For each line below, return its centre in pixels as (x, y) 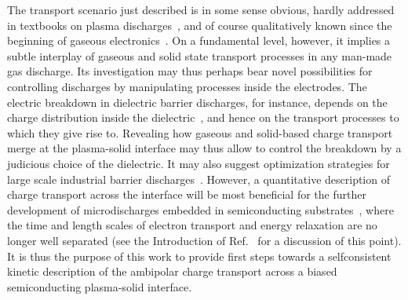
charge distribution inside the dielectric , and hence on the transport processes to (203, 117)
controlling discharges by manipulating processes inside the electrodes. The (187, 86)
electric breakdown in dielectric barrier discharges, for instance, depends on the (197, 102)
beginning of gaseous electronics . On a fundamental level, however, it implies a (199, 40)
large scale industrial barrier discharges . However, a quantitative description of (199, 179)
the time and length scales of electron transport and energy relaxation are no (192, 225)
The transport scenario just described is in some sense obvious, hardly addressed (201, 9)
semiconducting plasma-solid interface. (100, 286)
